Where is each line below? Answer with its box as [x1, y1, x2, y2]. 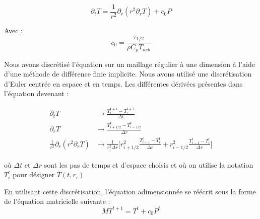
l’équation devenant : [4, 88, 69, 99]
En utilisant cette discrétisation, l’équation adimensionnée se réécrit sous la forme [4, 186, 256, 196]
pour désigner [13, 169, 55, 180]
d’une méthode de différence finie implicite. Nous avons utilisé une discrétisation [4, 68, 252, 79]
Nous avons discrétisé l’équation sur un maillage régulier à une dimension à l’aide [4, 58, 255, 69]
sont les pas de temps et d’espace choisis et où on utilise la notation [44, 159, 253, 170]
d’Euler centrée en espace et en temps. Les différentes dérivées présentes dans [4, 78, 243, 89]
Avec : [4, 25, 23, 36]
